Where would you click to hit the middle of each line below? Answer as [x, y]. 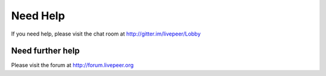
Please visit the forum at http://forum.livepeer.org [72, 65]
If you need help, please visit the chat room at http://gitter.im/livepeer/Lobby [106, 34]
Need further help [45, 51]
